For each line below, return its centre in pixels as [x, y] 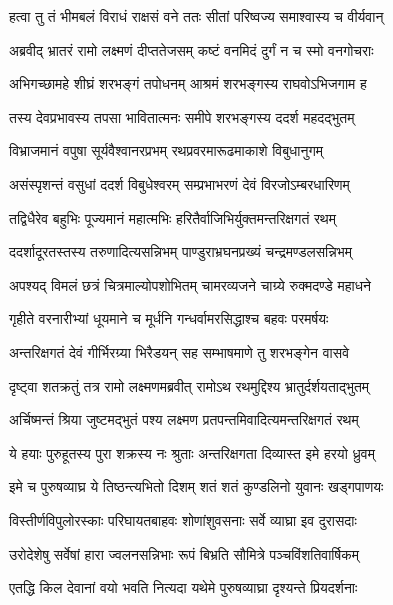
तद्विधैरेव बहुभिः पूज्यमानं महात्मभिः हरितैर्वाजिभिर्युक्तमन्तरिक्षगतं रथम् [172, 217]
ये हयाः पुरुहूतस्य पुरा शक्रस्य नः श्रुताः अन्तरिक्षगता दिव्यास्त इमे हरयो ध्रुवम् [192, 452]
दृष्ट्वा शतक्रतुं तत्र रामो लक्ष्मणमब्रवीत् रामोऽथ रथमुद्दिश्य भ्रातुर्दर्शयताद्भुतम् [189, 385]
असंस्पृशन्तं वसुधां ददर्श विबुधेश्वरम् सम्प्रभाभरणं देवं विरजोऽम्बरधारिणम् [179, 183]
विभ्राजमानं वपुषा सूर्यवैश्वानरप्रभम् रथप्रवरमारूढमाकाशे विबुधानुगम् [166, 150]
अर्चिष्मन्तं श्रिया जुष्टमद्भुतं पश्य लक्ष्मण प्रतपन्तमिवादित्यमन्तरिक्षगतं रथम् [184, 419]
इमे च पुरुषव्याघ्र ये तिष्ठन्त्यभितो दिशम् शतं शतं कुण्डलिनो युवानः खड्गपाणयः [196, 486]
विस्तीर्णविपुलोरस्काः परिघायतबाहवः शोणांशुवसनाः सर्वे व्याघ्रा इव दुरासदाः [183, 519]
